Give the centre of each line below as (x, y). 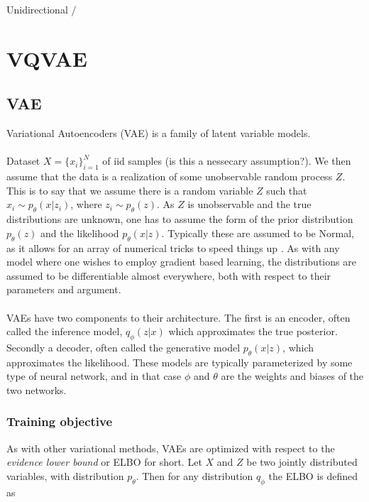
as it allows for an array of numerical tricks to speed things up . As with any (173, 247)
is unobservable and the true (249, 204)
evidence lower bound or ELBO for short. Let (104, 462)
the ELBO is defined (313, 475)
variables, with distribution (65, 475)
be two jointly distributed (302, 462)
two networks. (37, 389)
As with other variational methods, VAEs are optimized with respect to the (171, 448)
